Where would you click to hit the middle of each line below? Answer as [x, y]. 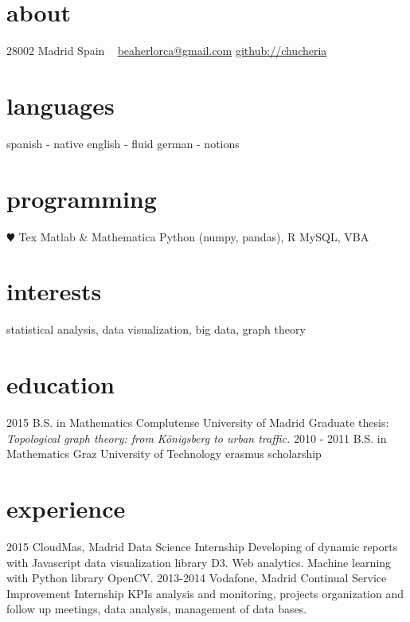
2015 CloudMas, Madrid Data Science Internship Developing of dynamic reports [202, 546]
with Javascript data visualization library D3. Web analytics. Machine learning [199, 562]
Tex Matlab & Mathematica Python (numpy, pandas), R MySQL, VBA [194, 236]
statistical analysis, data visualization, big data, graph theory [156, 329]
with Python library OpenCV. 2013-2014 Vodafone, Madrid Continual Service [197, 578]
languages [61, 105]
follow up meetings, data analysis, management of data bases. [157, 609]
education [61, 384]
